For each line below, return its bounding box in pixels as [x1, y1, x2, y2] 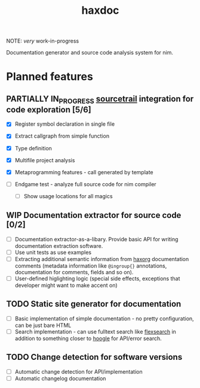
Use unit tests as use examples [14, 248, 91, 256]
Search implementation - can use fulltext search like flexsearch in [14, 328, 176, 335]
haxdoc [81, 4, 119, 17]
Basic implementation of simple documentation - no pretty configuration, [14, 315, 194, 322]
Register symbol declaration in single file [14, 120, 115, 128]
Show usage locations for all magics [23, 192, 113, 199]
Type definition [14, 144, 53, 151]
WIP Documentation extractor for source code [6, 210, 181, 220]
